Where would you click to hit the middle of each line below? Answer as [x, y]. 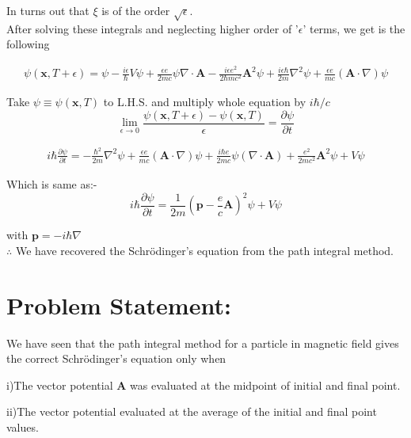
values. [23, 427]
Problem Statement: [119, 305]
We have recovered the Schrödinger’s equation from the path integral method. [205, 250]
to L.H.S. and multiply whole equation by [205, 102]
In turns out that [48, 10]
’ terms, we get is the [354, 28]
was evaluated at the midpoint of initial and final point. [265, 385]
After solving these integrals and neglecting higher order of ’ [152, 28]
